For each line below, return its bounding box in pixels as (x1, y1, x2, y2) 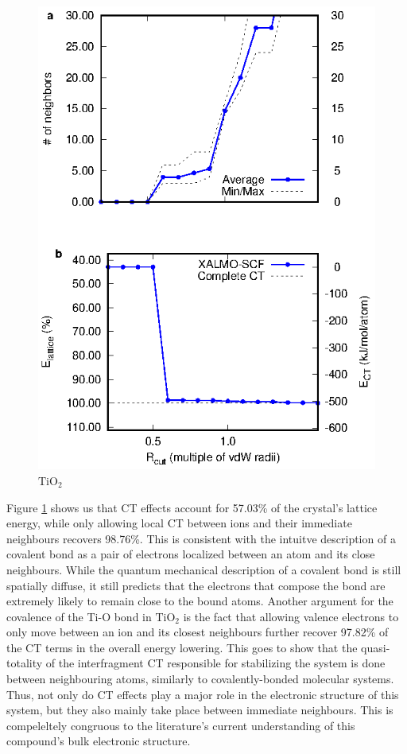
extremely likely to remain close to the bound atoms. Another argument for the (6, 593, 393, 609)
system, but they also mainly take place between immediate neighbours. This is (6, 702, 393, 718)
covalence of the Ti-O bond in (6, 608, 152, 624)
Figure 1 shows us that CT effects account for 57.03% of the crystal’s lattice (6, 499, 378, 515)
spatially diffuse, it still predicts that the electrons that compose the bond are (6, 577, 386, 593)
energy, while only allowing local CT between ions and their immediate (6, 515, 352, 531)
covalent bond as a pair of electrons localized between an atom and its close (6, 546, 375, 562)
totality (6, 655, 43, 671)
